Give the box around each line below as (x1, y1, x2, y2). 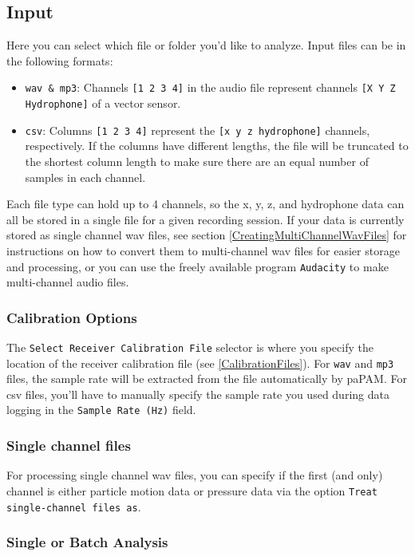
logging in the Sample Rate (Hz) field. (6, 401, 196, 418)
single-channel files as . (6, 498, 141, 515)
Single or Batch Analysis (6, 532, 168, 552)
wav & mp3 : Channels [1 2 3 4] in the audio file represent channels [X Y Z (25, 79, 396, 96)
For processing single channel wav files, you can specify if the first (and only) (6, 467, 383, 483)
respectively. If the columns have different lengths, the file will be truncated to (25, 137, 409, 154)
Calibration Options (6, 307, 137, 327)
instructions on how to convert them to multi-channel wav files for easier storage (6, 242, 400, 258)
